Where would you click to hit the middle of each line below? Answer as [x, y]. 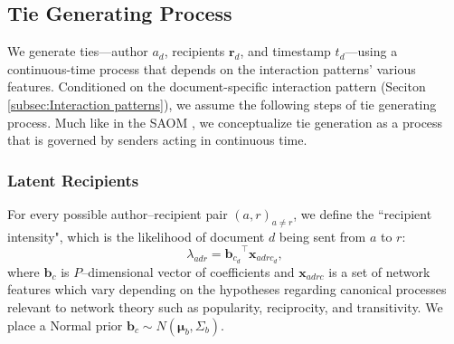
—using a [371, 51]
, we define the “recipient [363, 213]
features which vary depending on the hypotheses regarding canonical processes [227, 289]
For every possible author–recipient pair [118, 213]
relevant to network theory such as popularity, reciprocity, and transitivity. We [225, 306]
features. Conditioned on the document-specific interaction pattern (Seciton [217, 86]
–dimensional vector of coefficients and [188, 271]
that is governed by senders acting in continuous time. [157, 140]
